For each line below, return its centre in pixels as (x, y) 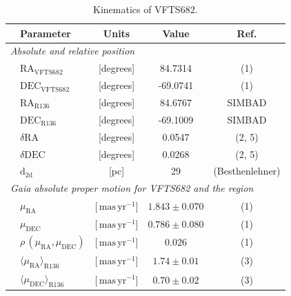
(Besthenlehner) (247, 171)
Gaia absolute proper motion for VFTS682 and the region (132, 188)
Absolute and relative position (73, 51)
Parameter (46, 33)
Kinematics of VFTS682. (145, 9)
